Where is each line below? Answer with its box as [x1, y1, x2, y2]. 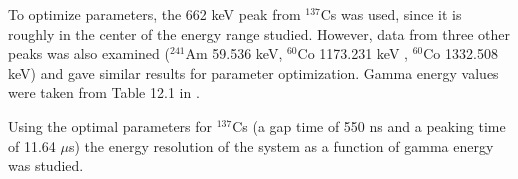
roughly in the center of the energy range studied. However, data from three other [8, 23, 511, 44]
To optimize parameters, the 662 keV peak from [8, 4, 301, 24]
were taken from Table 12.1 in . [8, 82, 200, 103]
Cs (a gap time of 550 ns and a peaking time [232, 115, 506, 136]
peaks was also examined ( [8, 43, 170, 64]
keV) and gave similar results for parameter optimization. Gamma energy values [8, 62, 499, 83]
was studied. [8, 155, 84, 176]
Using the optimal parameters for [8, 115, 213, 136]
